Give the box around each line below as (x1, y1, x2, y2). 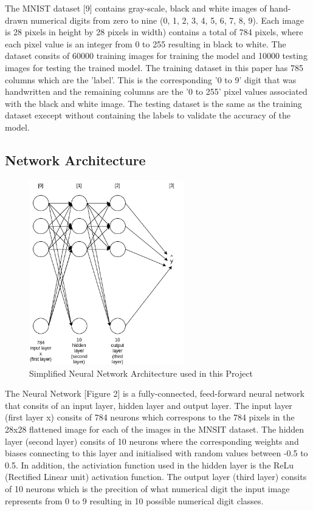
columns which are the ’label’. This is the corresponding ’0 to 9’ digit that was (5, 73, 297, 86)
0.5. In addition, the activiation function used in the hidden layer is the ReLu (5, 458, 294, 471)
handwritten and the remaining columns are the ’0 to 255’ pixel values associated (5, 85, 308, 98)
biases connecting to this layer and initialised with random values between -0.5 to (5, 447, 308, 459)
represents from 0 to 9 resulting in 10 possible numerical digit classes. (5, 494, 264, 507)
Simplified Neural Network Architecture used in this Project (29, 366, 253, 379)
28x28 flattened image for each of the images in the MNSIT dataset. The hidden (5, 423, 304, 436)
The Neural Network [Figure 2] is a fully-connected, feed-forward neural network (5, 387, 304, 400)
